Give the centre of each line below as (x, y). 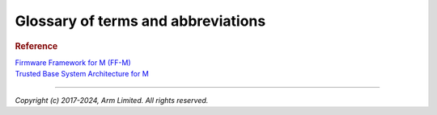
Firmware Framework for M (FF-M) (73, 62)
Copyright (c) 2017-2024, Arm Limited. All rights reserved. (112, 100)
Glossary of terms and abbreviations (140, 21)
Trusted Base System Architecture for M (82, 74)
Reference (36, 46)
